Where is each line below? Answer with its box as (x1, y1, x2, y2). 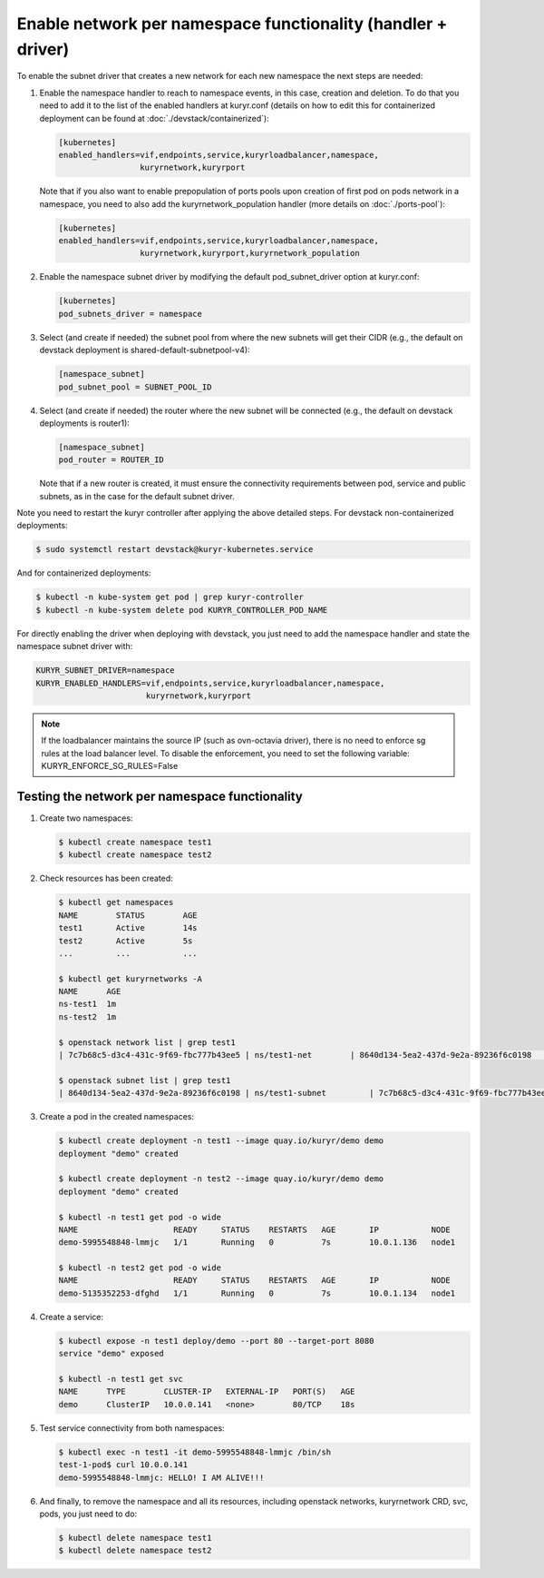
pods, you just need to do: (39, 1508, 138, 1519)
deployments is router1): (39, 418, 131, 429)
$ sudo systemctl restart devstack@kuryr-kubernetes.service (35, 545, 314, 555)
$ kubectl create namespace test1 (58, 836, 212, 847)
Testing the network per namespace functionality (16, 788, 303, 804)
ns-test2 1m (58, 1011, 117, 1021)
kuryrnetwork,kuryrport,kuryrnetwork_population (139, 248, 360, 259)
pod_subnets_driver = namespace (58, 309, 203, 319)
